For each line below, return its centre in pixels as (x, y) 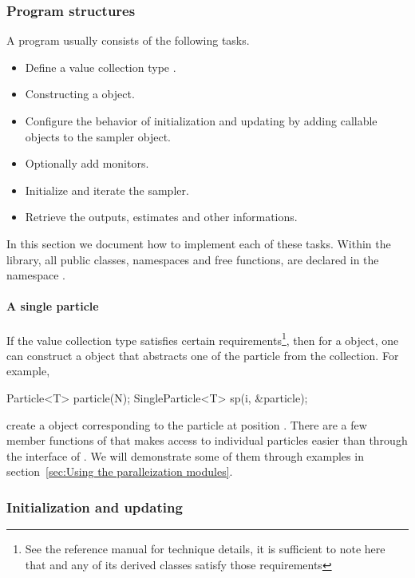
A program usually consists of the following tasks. (128, 40)
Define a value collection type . (101, 67)
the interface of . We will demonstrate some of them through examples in (185, 455)
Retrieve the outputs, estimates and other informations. (161, 217)
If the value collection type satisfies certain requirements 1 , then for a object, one (203, 338)
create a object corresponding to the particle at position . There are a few (187, 424)
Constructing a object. (80, 94)
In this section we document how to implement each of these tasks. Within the (199, 243)
